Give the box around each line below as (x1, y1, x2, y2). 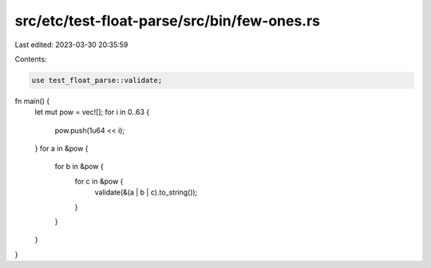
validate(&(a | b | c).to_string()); (94, 187, 198, 197)
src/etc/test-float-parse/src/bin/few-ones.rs (14, 12, 321, 30)
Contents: (14, 54, 47, 64)
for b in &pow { (54, 162, 104, 171)
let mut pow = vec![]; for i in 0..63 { (34, 108, 150, 117)
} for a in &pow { (34, 144, 89, 153)
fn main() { (14, 96, 50, 105)
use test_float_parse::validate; (31, 76, 163, 85)
